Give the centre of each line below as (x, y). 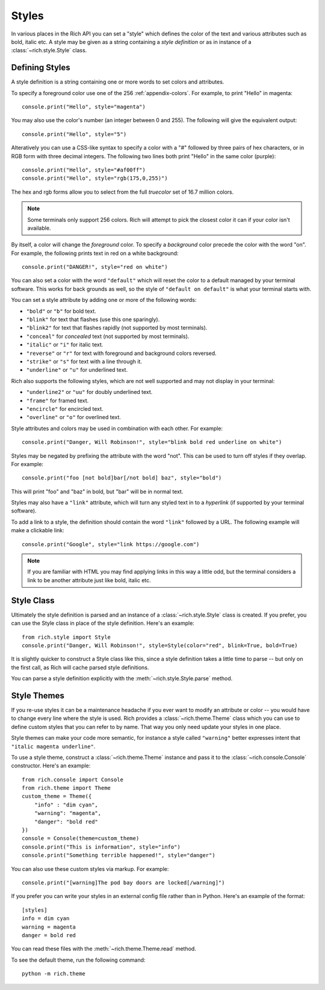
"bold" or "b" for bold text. (61, 311)
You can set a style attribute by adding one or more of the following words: (104, 300)
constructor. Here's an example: (51, 766)
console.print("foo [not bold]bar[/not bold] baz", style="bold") (122, 478)
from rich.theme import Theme (67, 788)
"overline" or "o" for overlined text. (74, 417)
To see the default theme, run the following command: (78, 960)
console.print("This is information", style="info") (101, 847)
